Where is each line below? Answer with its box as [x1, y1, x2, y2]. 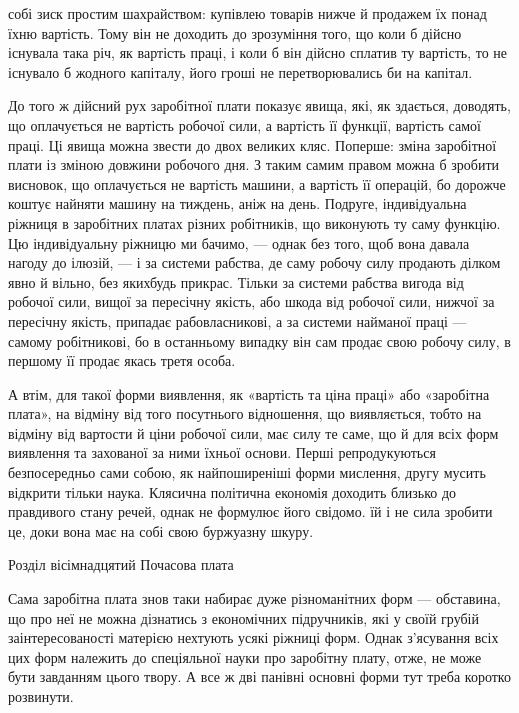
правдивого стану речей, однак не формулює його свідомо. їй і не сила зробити [8, 501, 493, 522]
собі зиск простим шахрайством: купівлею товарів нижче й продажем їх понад [8, 3, 487, 23]
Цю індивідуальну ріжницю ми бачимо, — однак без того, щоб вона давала [8, 232, 470, 253]
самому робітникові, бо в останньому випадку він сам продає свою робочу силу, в [8, 330, 511, 351]
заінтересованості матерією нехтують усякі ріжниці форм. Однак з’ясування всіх [8, 627, 499, 648]
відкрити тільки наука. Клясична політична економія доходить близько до [8, 481, 457, 502]
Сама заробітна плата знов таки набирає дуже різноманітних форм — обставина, [8, 588, 501, 609]
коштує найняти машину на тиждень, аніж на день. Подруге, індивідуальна [8, 193, 467, 214]
